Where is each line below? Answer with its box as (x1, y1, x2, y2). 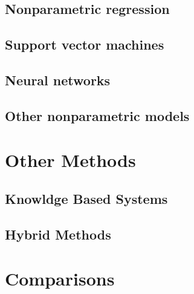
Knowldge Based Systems (5, 189, 168, 207)
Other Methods (5, 148, 136, 172)
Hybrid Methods (5, 224, 111, 243)
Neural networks (5, 70, 111, 89)
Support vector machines (5, 35, 164, 54)
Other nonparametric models (5, 106, 190, 125)
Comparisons (5, 266, 115, 291)
